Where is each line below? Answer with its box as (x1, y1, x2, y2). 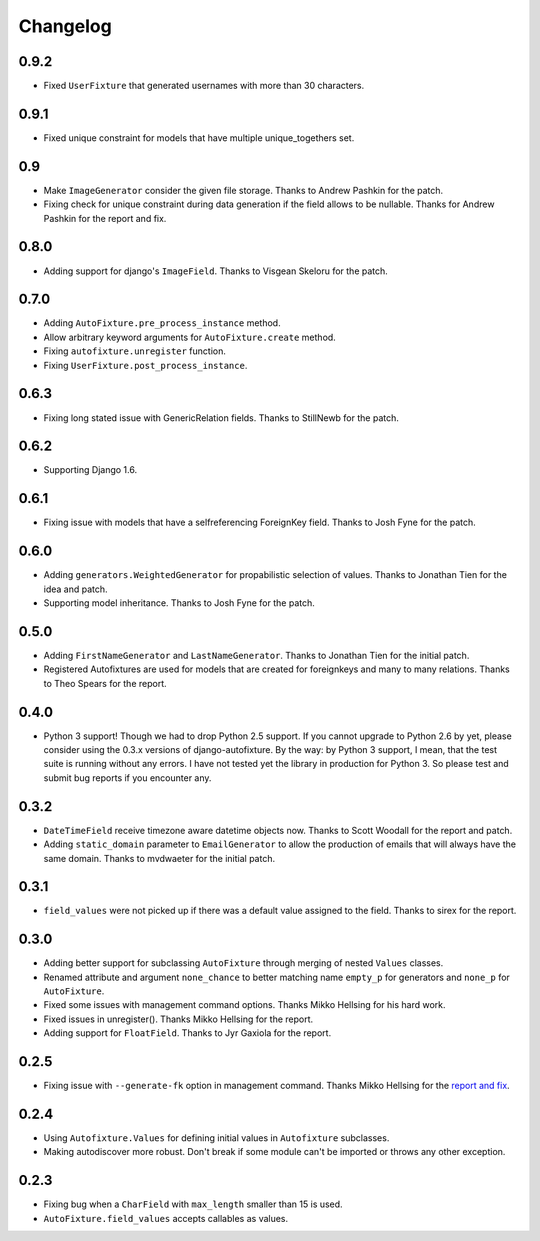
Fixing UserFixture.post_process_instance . (43, 359, 248, 371)
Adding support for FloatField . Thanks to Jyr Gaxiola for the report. (43, 1027, 332, 1039)
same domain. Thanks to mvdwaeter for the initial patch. (43, 852, 275, 864)
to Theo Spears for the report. (43, 677, 167, 689)
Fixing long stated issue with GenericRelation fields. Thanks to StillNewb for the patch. (43, 411, 400, 424)
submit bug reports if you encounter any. (43, 771, 212, 784)
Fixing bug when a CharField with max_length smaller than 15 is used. (43, 1198, 344, 1210)
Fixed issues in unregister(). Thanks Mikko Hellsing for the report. (43, 1013, 314, 1025)
